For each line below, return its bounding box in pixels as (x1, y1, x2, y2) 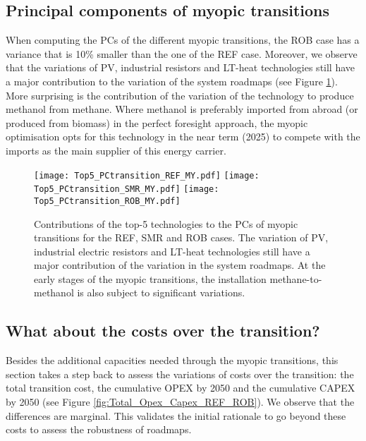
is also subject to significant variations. (77, 285, 245, 300)
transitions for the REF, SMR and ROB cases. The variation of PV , (34, 230, 329, 245)
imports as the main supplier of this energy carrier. (6, 143, 226, 157)
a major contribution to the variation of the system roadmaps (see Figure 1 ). (6, 73, 338, 88)
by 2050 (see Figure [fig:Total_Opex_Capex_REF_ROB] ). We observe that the (6, 394, 355, 409)
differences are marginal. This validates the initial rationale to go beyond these (6, 408, 346, 423)
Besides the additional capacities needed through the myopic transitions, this (6, 353, 338, 368)
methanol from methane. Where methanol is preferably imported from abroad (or (6, 102, 358, 116)
